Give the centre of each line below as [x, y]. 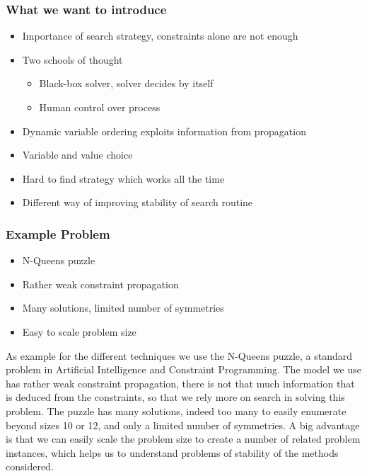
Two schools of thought [72, 59]
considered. [30, 466]
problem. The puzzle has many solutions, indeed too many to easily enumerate [176, 410]
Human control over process [100, 107]
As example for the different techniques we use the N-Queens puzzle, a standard [179, 355]
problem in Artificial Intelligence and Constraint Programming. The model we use [183, 369]
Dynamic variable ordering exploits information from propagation [164, 131]
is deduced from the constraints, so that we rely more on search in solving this [175, 397]
